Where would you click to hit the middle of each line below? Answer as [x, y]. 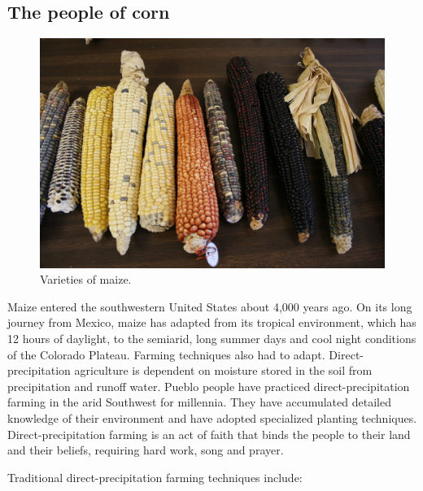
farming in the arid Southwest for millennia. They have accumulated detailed [199, 402]
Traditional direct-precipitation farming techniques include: [155, 477]
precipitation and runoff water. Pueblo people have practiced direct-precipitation [209, 386]
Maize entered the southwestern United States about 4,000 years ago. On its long [210, 306]
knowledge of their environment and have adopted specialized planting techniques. [212, 417]
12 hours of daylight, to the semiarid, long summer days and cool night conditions [212, 338]
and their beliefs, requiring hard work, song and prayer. [146, 450]
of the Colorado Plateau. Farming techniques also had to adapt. [166, 354]
